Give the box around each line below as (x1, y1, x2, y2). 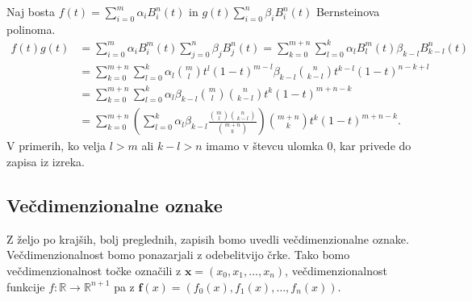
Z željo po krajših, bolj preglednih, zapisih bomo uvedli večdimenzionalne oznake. (6, 230, 409, 247)
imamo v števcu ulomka (206, 137, 324, 154)
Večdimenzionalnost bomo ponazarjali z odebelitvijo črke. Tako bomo (6, 246, 350, 263)
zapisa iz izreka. (6, 153, 85, 169)
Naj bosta (6, 3, 55, 19)
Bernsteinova (315, 3, 380, 19)
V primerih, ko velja (6, 137, 106, 154)
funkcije (6, 278, 45, 295)
